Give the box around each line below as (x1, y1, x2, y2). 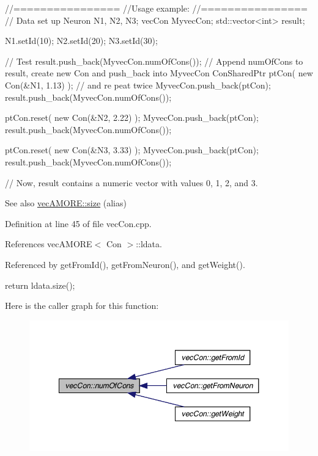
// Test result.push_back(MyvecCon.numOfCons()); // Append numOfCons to (5, 54, 303, 67)
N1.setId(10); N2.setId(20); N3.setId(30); (5, 34, 158, 47)
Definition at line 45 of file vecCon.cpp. (5, 217, 152, 230)
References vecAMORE (5, 237, 92, 250)
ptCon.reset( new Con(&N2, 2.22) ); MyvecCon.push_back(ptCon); (5, 111, 259, 124)
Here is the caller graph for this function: (5, 299, 159, 312)
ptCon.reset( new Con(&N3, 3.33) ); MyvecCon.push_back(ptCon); (5, 143, 259, 156)
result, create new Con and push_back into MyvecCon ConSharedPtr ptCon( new (5, 67, 313, 79)
